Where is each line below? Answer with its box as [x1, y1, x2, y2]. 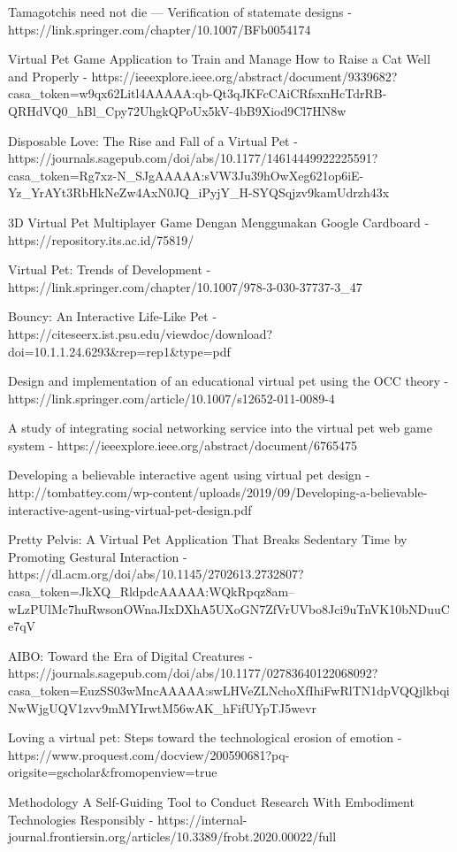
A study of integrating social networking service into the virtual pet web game [8, 418, 432, 437]
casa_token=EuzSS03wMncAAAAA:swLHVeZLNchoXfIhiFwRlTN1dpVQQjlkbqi [8, 681, 450, 699]
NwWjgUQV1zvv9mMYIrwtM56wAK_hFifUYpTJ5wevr [8, 698, 316, 717]
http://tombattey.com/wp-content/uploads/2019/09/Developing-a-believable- [8, 483, 428, 502]
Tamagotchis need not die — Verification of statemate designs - [8, 3, 352, 20]
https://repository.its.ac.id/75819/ [8, 230, 194, 249]
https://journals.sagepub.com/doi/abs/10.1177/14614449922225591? [8, 149, 378, 167]
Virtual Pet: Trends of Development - [8, 260, 211, 279]
